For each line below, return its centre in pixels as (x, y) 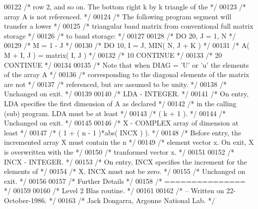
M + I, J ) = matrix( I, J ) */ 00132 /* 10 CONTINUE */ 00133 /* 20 (113, 55)
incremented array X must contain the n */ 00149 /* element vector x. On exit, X (129, 142)
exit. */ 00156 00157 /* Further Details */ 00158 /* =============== (125, 181)
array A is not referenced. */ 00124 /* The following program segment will (118, 16)
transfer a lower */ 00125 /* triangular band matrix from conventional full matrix (129, 26)
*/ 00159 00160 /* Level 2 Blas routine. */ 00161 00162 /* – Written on (114, 190)
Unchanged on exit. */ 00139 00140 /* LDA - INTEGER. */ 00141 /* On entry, (127, 94)
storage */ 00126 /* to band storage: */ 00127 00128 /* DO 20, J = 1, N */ (120, 35)
